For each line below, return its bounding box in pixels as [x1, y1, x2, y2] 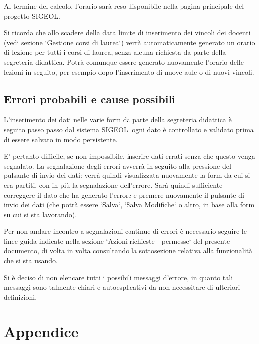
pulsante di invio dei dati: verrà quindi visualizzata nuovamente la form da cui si [4, 170, 250, 180]
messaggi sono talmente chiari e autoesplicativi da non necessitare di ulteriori [4, 282, 240, 292]
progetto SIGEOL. [4, 10, 60, 21]
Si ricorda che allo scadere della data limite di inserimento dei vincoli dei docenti [4, 27, 251, 38]
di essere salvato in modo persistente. [4, 134, 118, 144]
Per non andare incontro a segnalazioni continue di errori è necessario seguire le [4, 226, 247, 236]
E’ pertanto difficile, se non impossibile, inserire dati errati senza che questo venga [4, 151, 255, 161]
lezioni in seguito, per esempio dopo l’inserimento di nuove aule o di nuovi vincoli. [4, 66, 254, 77]
